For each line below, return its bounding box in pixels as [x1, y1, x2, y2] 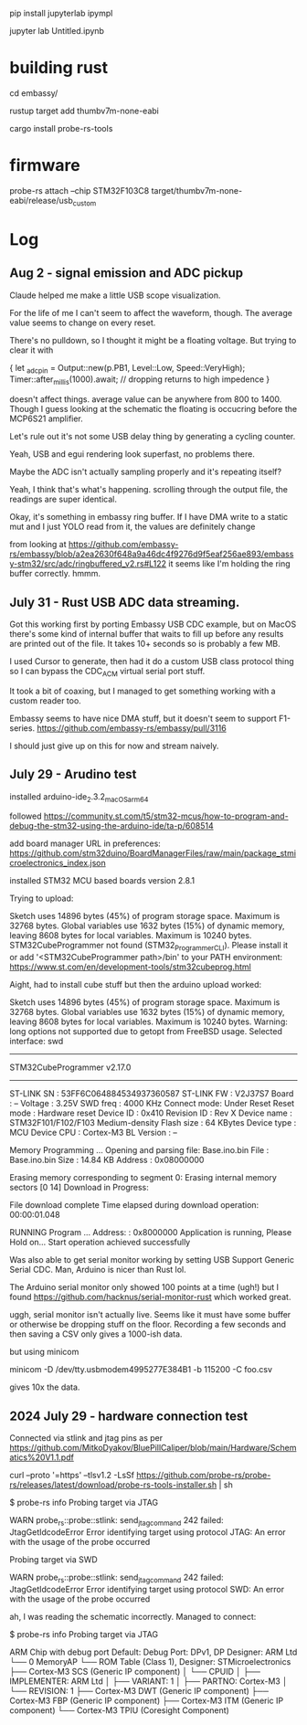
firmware [9, 155, 80, 176]
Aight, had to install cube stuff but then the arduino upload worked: [9, 979, 262, 990]
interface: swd [9, 1036, 64, 1047]
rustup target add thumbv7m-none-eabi [9, 105, 160, 116]
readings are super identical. [9, 493, 117, 505]
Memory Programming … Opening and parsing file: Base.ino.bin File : [9, 1145, 270, 1156]
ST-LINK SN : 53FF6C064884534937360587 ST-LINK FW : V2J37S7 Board [9, 1088, 294, 1099]
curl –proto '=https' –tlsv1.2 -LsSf [9, 1470, 135, 1481]
